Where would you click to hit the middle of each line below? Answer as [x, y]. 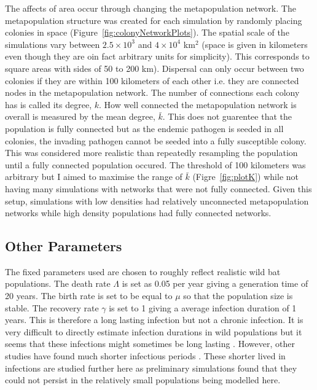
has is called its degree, [49, 104]
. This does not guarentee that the [227, 116]
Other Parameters [64, 246]
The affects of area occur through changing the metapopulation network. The [151, 8]
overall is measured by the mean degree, [80, 116]
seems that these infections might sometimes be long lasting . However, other [150, 344]
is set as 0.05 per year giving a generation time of [215, 283]
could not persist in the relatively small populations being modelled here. [143, 380]
